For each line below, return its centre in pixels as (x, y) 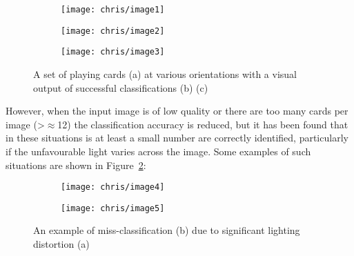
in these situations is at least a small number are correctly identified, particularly (177, 138)
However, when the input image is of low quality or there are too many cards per (177, 111)
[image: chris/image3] (113, 52)
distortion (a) (61, 244)
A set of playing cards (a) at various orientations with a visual (165, 73)
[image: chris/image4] (113, 187)
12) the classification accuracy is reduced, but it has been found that (203, 124)
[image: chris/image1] (113, 10)
